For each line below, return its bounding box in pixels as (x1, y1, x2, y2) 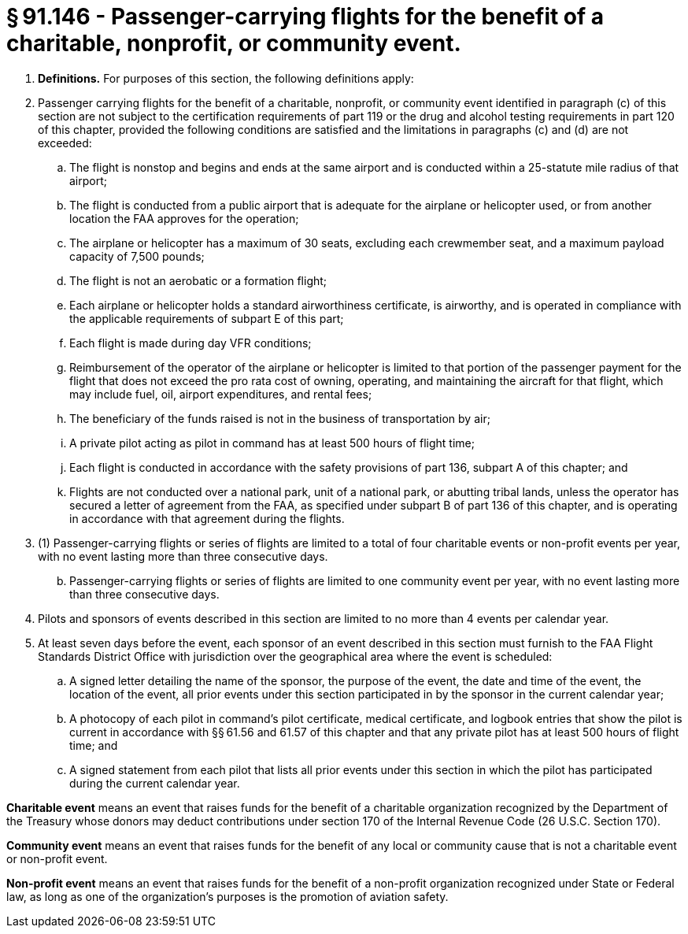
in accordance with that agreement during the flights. (69, 511, 345, 525)
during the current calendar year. (69, 776, 240, 790)
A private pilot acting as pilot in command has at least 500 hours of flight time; (69, 435, 475, 450)
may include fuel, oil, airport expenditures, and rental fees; (69, 387, 372, 401)
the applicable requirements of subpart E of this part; (69, 311, 344, 325)
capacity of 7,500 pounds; (69, 249, 205, 263)
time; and (69, 738, 118, 752)
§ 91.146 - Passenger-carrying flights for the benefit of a (6, 3, 605, 30)
